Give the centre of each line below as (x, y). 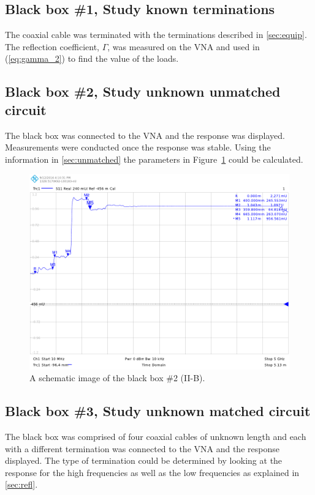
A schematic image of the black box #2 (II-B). (117, 378)
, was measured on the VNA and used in (184, 46)
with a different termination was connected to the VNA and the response (142, 448)
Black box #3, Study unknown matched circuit (158, 411)
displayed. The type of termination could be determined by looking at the (144, 460)
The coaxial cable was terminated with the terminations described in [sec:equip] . (156, 35)
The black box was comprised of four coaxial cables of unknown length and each (156, 437)
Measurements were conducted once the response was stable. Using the (138, 147)
